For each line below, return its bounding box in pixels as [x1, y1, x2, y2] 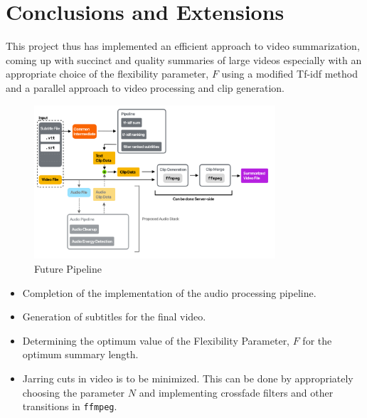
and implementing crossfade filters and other [139, 385, 334, 399]
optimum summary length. [22, 347, 139, 362]
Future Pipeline [34, 261, 102, 276]
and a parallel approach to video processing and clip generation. [6, 80, 284, 95]
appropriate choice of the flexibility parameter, [6, 66, 209, 81]
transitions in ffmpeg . [22, 399, 117, 414]
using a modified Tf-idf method [221, 66, 358, 81]
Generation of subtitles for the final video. [22, 309, 206, 324]
